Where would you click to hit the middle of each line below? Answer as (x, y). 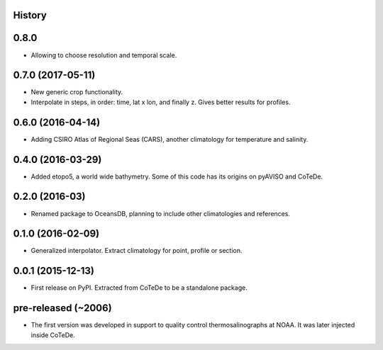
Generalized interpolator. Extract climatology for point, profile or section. (137, 251)
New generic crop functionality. (77, 92)
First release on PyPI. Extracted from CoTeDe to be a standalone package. (139, 288)
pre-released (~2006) (63, 308)
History (30, 15)
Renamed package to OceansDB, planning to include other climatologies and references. (161, 213)
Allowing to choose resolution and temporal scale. (104, 55)
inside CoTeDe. (53, 335)
